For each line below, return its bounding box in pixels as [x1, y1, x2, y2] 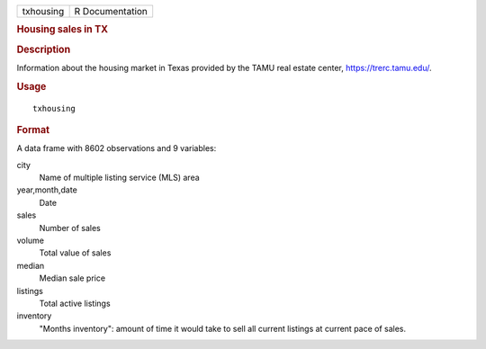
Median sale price [39, 273, 106, 283]
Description [16, 43, 71, 56]
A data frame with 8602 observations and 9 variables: [16, 143, 217, 154]
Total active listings [39, 298, 112, 309]
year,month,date [16, 184, 78, 195]
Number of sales [39, 222, 101, 233]
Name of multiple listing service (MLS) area [39, 172, 200, 183]
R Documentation [74, 5, 148, 17]
